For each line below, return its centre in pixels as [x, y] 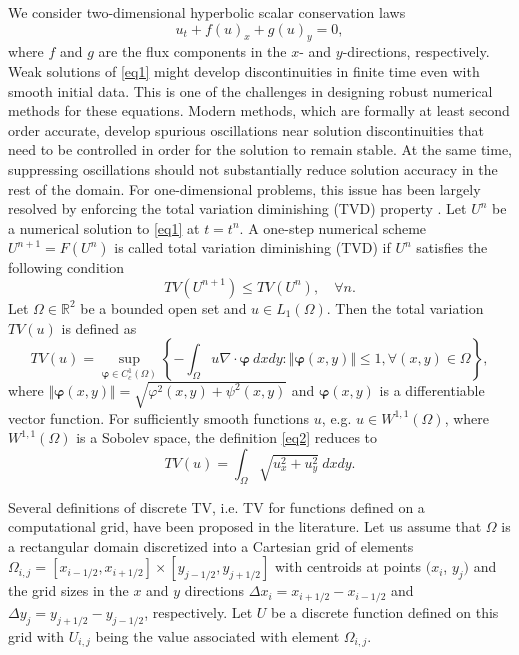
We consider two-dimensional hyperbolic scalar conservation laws [207, 12]
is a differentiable [432, 390]
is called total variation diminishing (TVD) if [252, 247]
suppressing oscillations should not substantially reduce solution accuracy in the [253, 168]
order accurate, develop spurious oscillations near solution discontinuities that [246, 129]
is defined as [99, 327]
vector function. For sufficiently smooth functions [159, 417]
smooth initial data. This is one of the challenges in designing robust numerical [250, 90]
